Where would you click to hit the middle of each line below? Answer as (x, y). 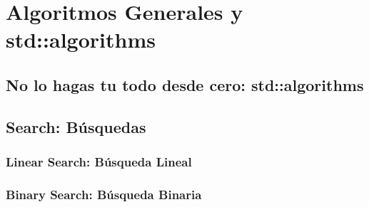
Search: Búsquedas (76, 126)
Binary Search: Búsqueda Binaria (104, 194)
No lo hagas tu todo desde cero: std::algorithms (185, 84)
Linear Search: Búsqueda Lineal (99, 162)
